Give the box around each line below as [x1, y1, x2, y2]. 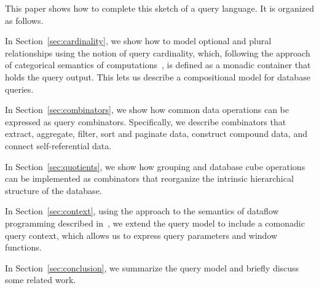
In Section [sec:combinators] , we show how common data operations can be [5, 103, 289, 116]
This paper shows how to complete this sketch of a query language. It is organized [5, 2, 314, 14]
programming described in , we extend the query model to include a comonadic [5, 216, 305, 229]
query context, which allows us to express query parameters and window [5, 228, 278, 241]
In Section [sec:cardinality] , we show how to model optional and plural [5, 34, 272, 47]
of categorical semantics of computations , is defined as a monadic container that [5, 58, 311, 71]
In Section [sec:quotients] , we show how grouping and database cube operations [5, 160, 305, 173]
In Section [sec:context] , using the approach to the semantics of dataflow [5, 204, 279, 217]
